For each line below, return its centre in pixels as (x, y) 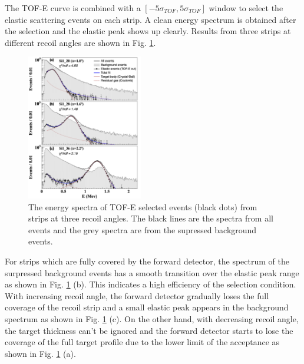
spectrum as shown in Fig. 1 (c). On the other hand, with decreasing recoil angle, (152, 318)
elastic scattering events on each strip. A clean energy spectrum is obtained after (151, 19)
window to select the (246, 8)
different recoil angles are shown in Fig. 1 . (80, 42)
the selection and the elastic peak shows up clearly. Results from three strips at (148, 31)
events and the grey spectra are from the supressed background (143, 229)
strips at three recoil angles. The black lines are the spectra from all (151, 218)
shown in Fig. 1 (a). (40, 353)
